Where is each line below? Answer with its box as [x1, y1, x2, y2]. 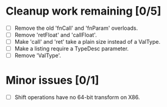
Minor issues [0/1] [5, 74, 99, 88]
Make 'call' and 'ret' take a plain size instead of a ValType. [14, 38, 161, 46]
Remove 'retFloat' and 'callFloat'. [14, 32, 97, 38]
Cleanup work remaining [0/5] [5, 4, 162, 18]
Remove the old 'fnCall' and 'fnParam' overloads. [14, 24, 138, 32]
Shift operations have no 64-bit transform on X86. [14, 94, 140, 101]
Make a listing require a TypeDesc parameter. [14, 45, 129, 52]
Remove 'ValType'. [14, 52, 62, 59]
